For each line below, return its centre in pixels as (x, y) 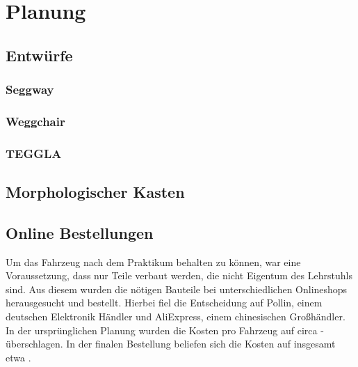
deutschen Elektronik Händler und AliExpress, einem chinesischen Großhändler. (176, 317)
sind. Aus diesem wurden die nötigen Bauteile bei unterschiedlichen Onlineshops (177, 289)
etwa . (18, 357)
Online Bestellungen (80, 232)
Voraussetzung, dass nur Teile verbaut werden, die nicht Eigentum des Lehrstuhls (179, 275)
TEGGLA (34, 153)
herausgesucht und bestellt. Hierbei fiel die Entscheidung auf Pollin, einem (164, 303)
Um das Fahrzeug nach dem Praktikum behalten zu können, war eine (153, 261)
